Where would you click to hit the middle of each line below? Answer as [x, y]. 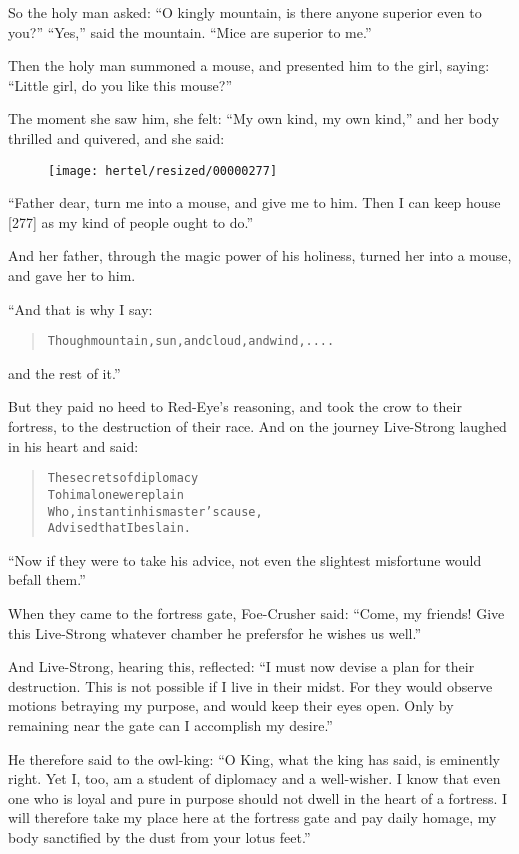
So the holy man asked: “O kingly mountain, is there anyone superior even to [245, 12]
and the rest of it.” [64, 372]
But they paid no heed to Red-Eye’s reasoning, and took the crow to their [235, 406]
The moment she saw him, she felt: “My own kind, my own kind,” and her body [254, 118]
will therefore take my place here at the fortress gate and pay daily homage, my [252, 817]
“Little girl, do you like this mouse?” [120, 84]
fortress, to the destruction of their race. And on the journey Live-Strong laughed [257, 426]
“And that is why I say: [80, 308]
